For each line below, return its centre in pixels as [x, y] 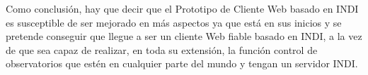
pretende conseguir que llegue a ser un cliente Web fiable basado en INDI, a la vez [184, 36]
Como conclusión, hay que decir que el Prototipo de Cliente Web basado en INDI [182, 8]
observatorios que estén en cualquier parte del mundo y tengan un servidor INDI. [182, 63]
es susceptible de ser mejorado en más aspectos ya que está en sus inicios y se [174, 22]
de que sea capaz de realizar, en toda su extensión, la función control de [162, 49]
